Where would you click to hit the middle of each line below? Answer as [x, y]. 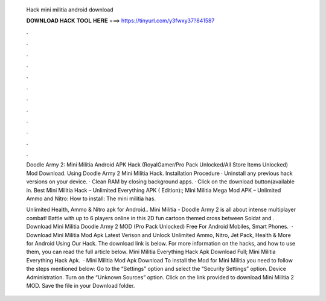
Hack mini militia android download [70, 10]
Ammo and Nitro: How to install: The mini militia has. [91, 198]
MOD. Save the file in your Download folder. [81, 285]
